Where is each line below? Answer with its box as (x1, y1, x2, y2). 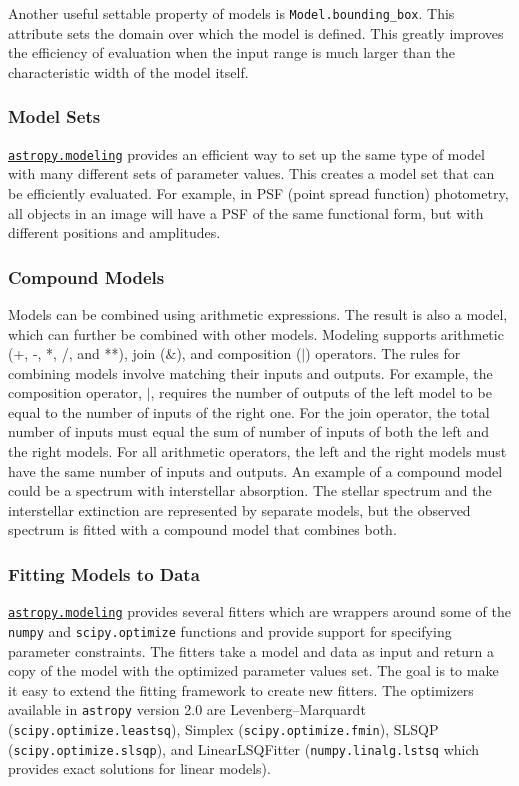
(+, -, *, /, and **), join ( (8, 343, 166, 364)
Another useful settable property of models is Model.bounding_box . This (8, 3, 455, 23)
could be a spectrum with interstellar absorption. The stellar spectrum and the (8, 480, 492, 501)
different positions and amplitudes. (8, 222, 221, 243)
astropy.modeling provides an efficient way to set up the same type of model (8, 143, 485, 164)
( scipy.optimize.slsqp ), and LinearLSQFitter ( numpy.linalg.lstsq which (8, 738, 480, 759)
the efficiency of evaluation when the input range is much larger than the (8, 42, 456, 63)
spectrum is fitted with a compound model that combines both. (8, 519, 397, 540)
